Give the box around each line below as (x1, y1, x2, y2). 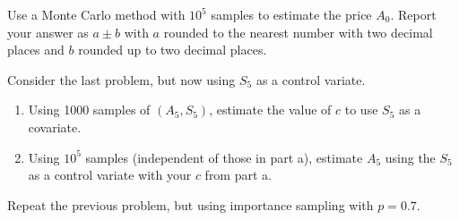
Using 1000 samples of (28, 100, 151, 119)
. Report (390, 5, 437, 23)
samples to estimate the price (211, 5, 372, 23)
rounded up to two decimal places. (78, 40, 267, 59)
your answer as (7, 22, 89, 41)
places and (7, 40, 65, 59)
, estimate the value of (209, 100, 332, 119)
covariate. (28, 117, 82, 136)
